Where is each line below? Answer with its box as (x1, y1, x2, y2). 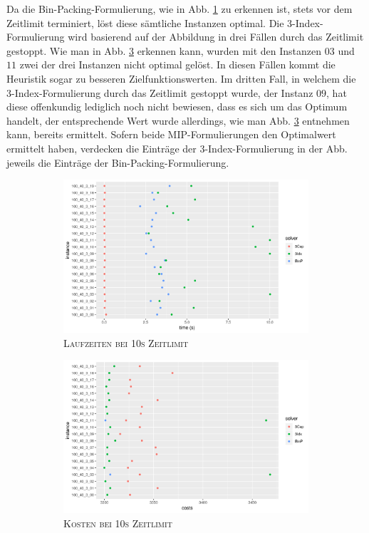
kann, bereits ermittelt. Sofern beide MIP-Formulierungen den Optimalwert (6, 127, 336, 142)
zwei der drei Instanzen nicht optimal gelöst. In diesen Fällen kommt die (19, 57, 336, 72)
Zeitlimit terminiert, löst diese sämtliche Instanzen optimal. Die (6, 15, 284, 30)
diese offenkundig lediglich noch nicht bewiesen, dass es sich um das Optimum (6, 99, 348, 114)
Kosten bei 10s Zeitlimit (63, 515, 172, 530)
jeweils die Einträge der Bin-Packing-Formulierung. (6, 155, 229, 170)
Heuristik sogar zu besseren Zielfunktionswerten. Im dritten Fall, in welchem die (6, 71, 356, 86)
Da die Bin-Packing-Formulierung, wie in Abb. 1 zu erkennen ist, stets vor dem (6, 1, 353, 16)
